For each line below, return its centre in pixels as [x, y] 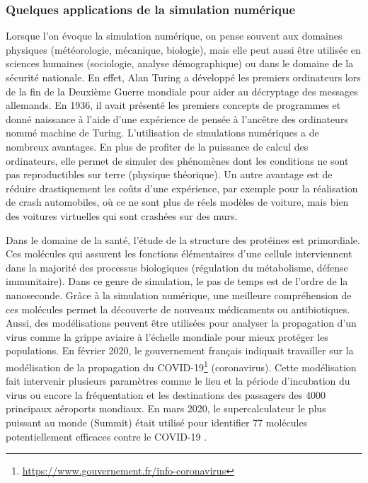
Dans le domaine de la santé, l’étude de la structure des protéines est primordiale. [183, 239]
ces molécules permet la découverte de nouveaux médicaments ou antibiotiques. [178, 309]
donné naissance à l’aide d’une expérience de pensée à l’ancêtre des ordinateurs [177, 118]
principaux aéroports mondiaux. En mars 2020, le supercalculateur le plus [166, 408]
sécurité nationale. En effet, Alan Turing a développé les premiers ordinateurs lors [183, 77]
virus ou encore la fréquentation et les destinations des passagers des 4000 [166, 394]
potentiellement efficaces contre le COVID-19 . [107, 436]
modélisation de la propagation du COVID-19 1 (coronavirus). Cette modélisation [181, 366]
